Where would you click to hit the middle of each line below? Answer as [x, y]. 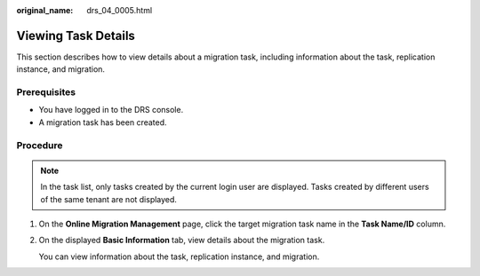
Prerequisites [46, 92]
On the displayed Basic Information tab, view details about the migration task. [182, 241]
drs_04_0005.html [120, 10]
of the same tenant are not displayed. [109, 199]
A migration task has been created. [103, 122]
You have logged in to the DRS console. [111, 110]
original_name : [45, 10]
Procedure [40, 145]
